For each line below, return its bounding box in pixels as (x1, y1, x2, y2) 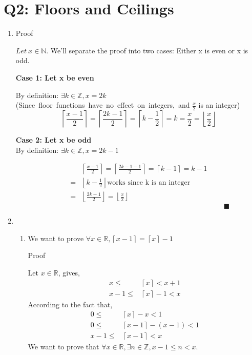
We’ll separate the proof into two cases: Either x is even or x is (50, 45, 248, 55)
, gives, (58, 267, 80, 278)
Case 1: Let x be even (15, 72, 94, 83)
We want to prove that (28, 341, 99, 352)
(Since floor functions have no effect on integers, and (15, 100, 190, 110)
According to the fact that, (28, 299, 113, 309)
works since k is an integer (107, 179, 191, 187)
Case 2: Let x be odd (15, 134, 92, 145)
